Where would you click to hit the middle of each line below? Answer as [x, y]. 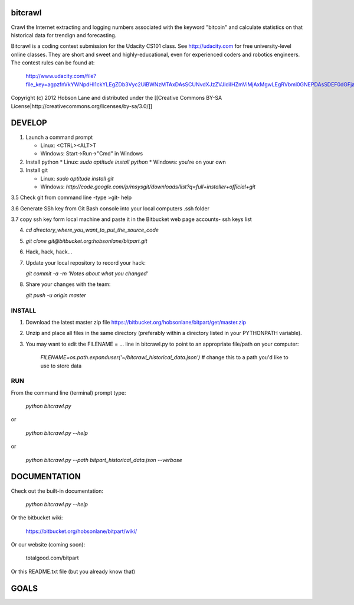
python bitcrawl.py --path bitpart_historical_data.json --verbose [104, 460]
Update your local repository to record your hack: [86, 262]
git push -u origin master [56, 295]
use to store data [61, 366]
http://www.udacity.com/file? [61, 76]
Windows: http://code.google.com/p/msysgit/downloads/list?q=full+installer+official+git [148, 187]
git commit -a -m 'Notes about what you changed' [87, 274]
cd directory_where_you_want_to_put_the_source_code [92, 230]
